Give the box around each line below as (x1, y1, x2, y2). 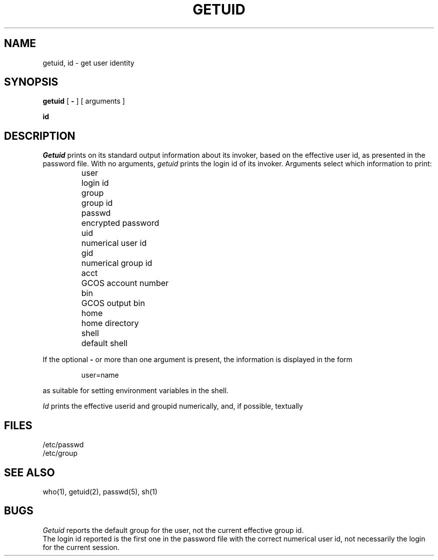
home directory (81, 318, 139, 329)
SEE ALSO (4, 466, 55, 479)
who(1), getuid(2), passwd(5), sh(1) (42, 487, 157, 496)
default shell (81, 338, 127, 349)
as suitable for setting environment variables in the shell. (42, 386, 228, 395)
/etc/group (42, 449, 77, 458)
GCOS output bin (81, 298, 145, 309)
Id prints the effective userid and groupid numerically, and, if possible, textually (42, 402, 303, 411)
